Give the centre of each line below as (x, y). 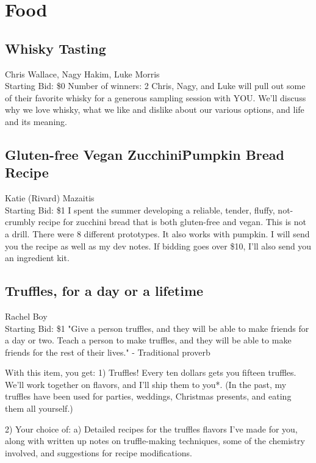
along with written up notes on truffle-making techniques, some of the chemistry (155, 441)
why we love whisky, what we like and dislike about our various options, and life (155, 109)
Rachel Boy (26, 316)
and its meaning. (36, 121)
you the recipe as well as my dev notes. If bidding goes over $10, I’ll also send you (158, 246)
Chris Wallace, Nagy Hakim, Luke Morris (82, 74)
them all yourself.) (39, 408)
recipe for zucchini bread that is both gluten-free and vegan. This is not (172, 222)
